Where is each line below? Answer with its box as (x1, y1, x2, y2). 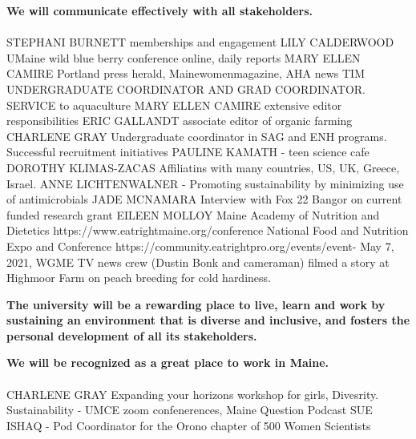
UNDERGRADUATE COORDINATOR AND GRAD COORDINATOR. (6, 80, 366, 97)
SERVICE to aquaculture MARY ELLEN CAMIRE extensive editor (6, 96, 342, 113)
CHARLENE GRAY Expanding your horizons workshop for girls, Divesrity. (6, 385, 379, 402)
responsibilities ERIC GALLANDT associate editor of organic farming (6, 112, 353, 129)
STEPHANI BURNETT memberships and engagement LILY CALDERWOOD (6, 34, 394, 50)
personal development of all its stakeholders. (6, 327, 257, 344)
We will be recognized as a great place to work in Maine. (6, 354, 329, 371)
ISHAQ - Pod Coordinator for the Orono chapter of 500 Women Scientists (6, 417, 371, 433)
